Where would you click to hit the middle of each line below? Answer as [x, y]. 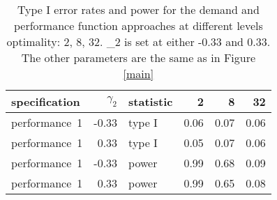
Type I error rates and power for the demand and [138, 9]
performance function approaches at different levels [138, 25]
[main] [138, 74]
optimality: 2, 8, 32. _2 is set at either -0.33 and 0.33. [138, 41]
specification [46, 101]
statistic [151, 101]
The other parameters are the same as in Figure [138, 57]
